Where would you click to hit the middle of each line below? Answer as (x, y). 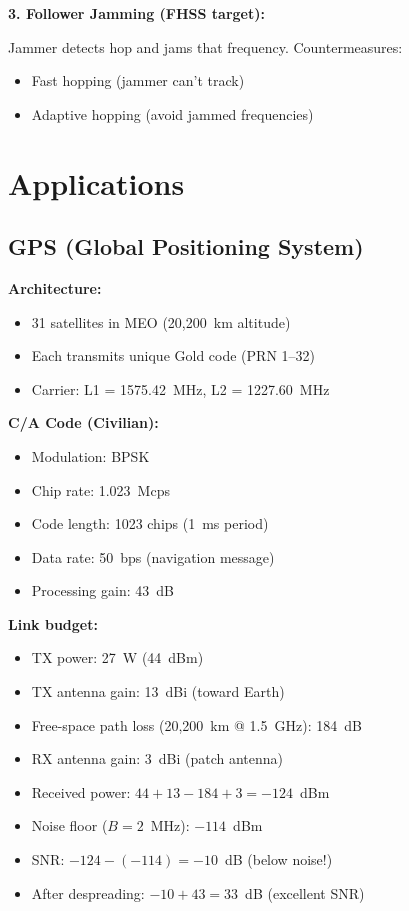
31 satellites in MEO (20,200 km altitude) (161, 321)
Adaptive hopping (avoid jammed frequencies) (172, 113)
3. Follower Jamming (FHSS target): (136, 13)
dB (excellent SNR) (305, 892)
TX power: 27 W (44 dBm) (117, 657)
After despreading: (88, 892)
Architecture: (55, 287)
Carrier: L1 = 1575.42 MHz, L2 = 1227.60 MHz (180, 388)
